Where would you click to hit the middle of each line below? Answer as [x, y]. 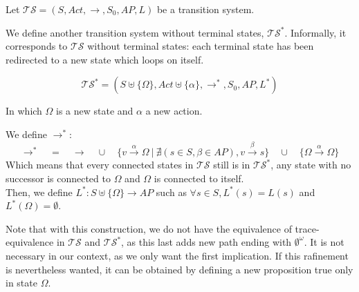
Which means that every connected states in [100, 165]
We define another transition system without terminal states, [135, 32]
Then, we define [39, 192]
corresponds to [37, 46]
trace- [307, 228]
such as [171, 192]
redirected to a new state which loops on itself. [105, 59]
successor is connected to [58, 178]
